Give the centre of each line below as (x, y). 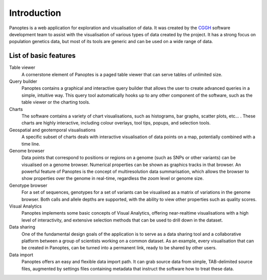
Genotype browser (28, 185)
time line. (31, 144)
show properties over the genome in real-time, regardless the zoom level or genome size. (112, 178)
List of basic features (43, 56)
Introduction (35, 13)
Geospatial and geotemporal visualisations (52, 130)
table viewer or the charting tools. (56, 102)
